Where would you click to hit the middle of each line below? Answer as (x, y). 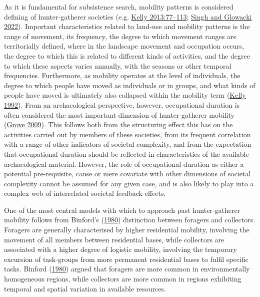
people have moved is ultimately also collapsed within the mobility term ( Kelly (125, 95)
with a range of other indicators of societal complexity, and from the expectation (128, 144)
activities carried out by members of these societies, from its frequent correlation (127, 134)
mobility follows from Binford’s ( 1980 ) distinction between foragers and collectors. (130, 220)
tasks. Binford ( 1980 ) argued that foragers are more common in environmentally (127, 269)
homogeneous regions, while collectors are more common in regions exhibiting (123, 279)
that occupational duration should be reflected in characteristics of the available (126, 154)
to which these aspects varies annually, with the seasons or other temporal (118, 65)
